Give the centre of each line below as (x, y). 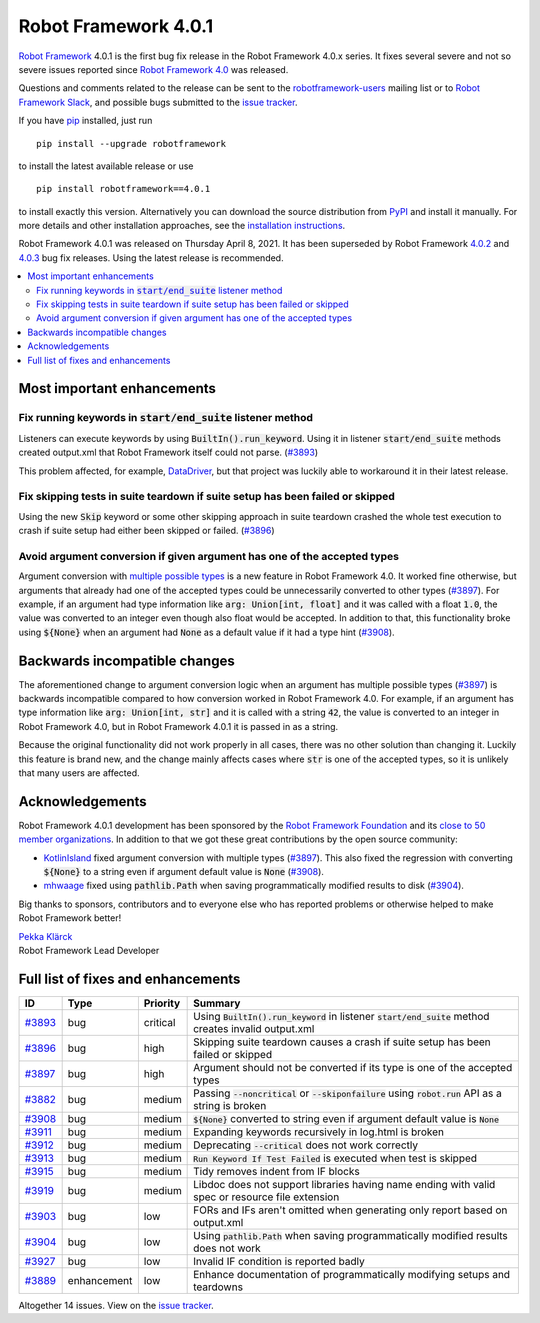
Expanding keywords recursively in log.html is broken (319, 1132)
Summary (217, 1003)
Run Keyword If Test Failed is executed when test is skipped (335, 1158)
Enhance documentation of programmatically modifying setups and (351, 1274)
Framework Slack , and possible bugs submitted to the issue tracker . (158, 102)
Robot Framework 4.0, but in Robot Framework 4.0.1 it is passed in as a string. (178, 726)
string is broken (230, 1105)
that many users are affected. (79, 773)
